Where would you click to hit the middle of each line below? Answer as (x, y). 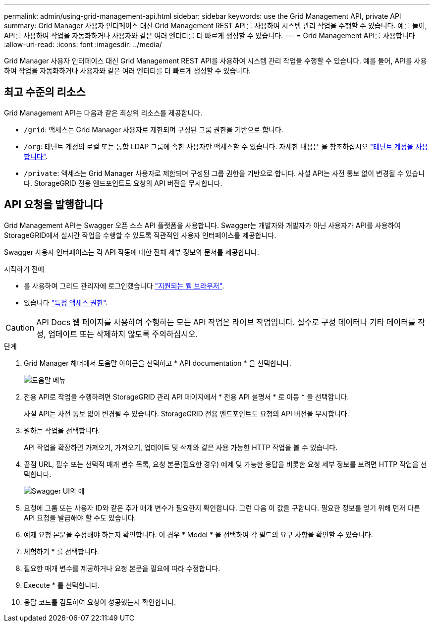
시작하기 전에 (24, 269)
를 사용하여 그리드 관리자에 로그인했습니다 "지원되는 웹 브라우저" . (124, 285)
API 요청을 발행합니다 (54, 205)
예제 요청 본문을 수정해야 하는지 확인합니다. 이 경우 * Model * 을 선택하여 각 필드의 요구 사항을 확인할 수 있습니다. (198, 534)
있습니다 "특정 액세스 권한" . (66, 302)
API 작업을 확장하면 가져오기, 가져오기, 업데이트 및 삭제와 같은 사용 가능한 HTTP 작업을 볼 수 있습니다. (181, 447)
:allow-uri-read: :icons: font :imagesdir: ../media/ (83, 44)
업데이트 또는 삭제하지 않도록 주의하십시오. (123, 334)
